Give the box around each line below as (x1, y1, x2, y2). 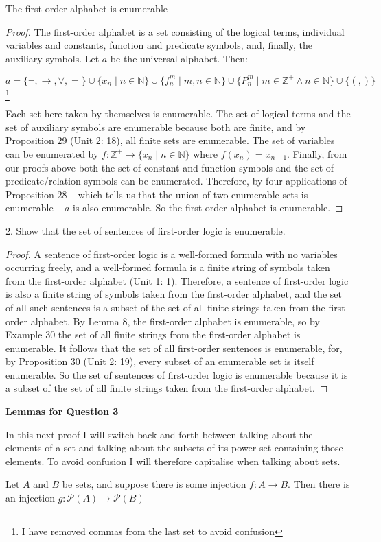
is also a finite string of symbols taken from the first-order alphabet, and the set (5, 287, 342, 301)
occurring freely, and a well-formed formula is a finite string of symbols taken (5, 260, 330, 274)
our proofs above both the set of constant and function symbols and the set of (5, 160, 334, 174)
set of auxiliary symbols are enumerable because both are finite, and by (5, 119, 306, 134)
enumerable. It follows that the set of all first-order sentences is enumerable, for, (5, 340, 343, 355)
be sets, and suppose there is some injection (62, 477, 246, 491)
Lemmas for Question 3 (5, 404, 119, 419)
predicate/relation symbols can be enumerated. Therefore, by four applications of (5, 174, 347, 188)
